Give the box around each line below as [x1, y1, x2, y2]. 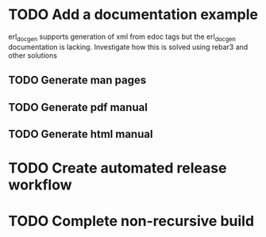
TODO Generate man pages [8, 74, 147, 87]
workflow [8, 176, 72, 194]
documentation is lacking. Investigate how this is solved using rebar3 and [8, 42, 249, 52]
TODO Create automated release [8, 159, 227, 178]
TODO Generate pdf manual [8, 101, 148, 114]
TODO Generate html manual [8, 127, 153, 140]
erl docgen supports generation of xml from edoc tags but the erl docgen [8, 32, 237, 43]
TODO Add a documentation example [8, 6, 259, 24]
